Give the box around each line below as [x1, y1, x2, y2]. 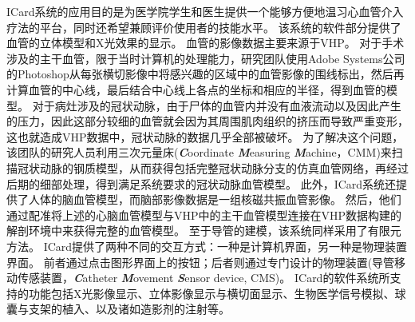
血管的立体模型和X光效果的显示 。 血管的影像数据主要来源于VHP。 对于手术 [6, 34, 405, 51]
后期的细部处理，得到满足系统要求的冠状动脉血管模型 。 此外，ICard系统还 [6, 175, 397, 192]
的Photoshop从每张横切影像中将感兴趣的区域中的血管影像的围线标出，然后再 [6, 66, 405, 82]
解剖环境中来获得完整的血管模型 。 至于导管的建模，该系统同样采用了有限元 [6, 222, 401, 239]
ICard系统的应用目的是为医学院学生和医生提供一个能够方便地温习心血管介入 [6, 3, 404, 19]
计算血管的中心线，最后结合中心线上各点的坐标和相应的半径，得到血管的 [6, 81, 386, 97]
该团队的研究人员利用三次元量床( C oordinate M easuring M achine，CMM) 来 [6, 144, 392, 161]
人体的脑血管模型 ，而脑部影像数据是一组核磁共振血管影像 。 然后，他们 [28, 191, 401, 208]
